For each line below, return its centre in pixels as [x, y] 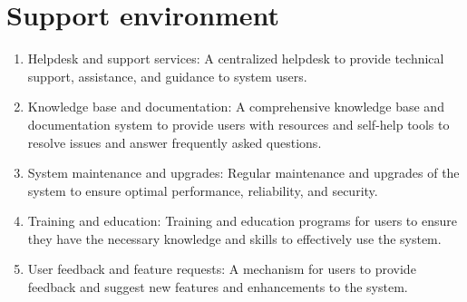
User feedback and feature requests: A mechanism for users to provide [222, 269]
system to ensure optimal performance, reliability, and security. [203, 190]
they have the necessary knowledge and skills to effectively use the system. [234, 238]
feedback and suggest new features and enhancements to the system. [218, 287]
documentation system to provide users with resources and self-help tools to [238, 124]
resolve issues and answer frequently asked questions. [175, 142]
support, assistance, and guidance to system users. [167, 76]
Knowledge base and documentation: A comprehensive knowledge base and [236, 107]
